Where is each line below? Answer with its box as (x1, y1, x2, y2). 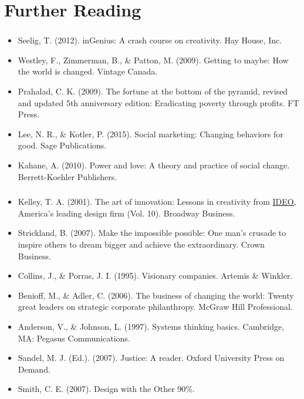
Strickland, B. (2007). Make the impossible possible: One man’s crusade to (18, 226, 286, 239)
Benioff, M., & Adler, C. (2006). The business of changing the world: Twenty (18, 289, 294, 301)
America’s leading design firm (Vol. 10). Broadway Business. (18, 207, 235, 219)
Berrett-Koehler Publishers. (18, 170, 117, 182)
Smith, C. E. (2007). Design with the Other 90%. (18, 383, 195, 395)
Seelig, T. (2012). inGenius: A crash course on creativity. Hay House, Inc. (18, 34, 282, 46)
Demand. (18, 363, 50, 375)
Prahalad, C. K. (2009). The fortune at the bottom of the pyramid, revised (18, 85, 288, 97)
